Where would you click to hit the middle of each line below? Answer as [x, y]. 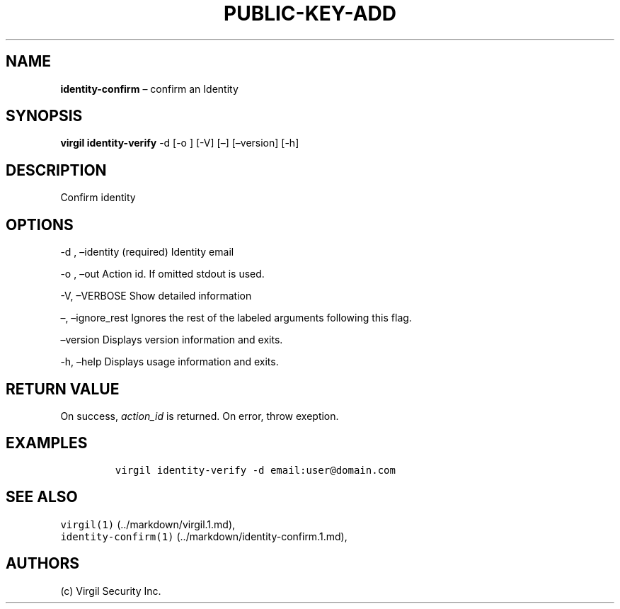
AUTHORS [43, 564]
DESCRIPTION [56, 170]
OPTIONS [40, 224]
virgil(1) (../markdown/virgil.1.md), [148, 524]
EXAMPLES [47, 443]
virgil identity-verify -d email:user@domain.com [255, 470]
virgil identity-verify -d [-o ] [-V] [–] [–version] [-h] [180, 143]
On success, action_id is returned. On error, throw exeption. [200, 416]
